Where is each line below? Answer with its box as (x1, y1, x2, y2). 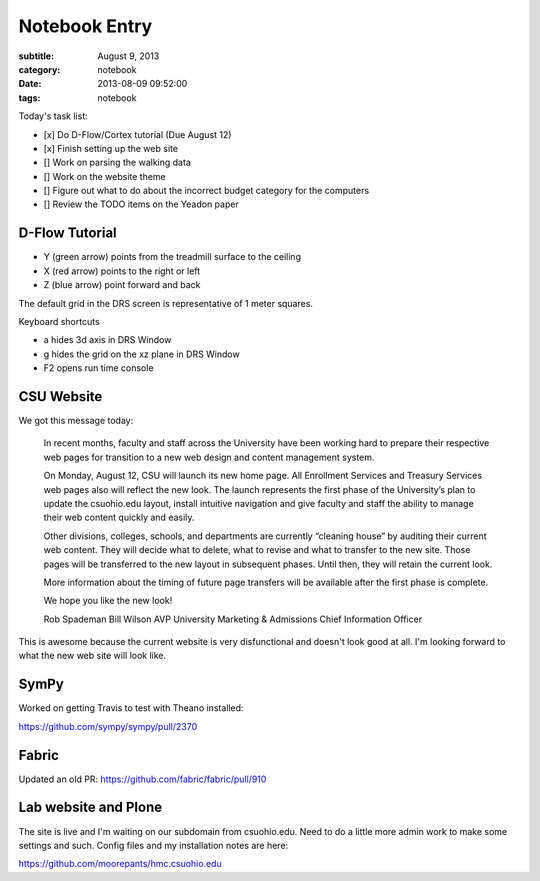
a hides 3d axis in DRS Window (43, 334, 172, 346)
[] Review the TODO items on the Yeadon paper (43, 198, 239, 210)
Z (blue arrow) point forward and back (43, 279, 201, 291)
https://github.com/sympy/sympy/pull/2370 (18, 720, 198, 732)
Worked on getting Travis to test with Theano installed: (18, 702, 244, 714)
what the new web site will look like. (18, 650, 167, 662)
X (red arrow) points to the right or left (43, 265, 201, 277)
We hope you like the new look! (43, 595, 173, 607)
